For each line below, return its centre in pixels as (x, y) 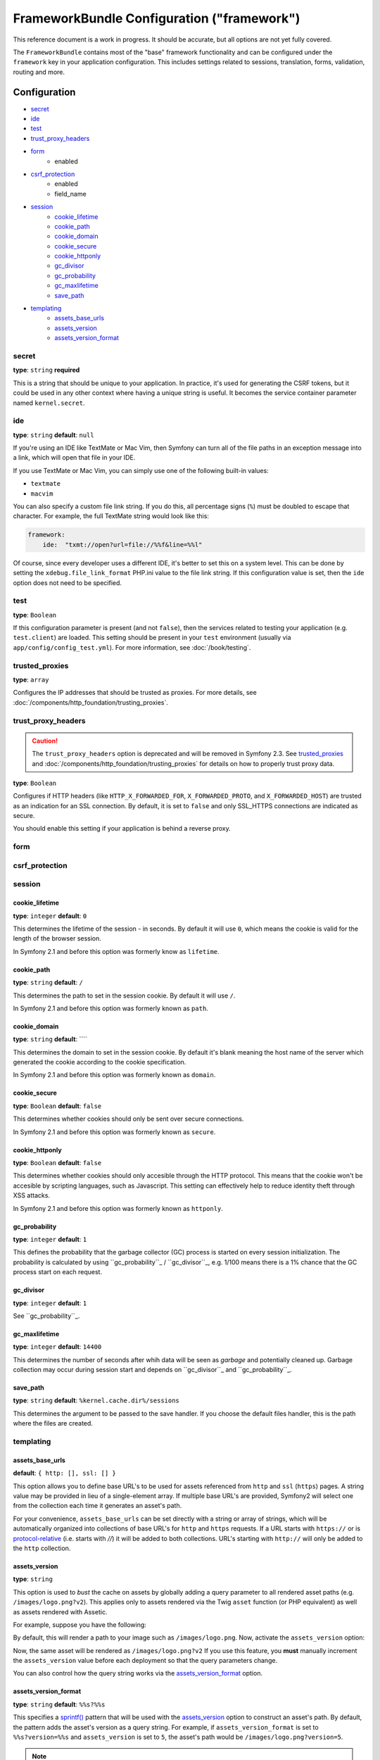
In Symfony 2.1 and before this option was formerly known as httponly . (118, 1208)
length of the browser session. (57, 938)
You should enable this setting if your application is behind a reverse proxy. (122, 829)
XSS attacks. (32, 1195)
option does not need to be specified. (68, 583)
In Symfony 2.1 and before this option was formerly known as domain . (114, 1075)
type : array (31, 680)
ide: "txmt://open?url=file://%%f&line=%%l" (122, 545)
